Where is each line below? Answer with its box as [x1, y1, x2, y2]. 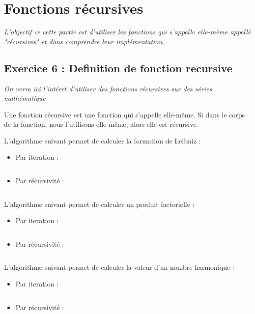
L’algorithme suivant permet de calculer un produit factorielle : [4, 199, 195, 209]
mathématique [4, 93, 46, 103]
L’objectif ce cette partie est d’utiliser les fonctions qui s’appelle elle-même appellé [4, 27, 251, 37]
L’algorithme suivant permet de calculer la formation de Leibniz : [4, 135, 201, 145]
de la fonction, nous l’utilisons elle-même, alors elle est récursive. [4, 119, 198, 129]
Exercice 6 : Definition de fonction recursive [4, 60, 232, 75]
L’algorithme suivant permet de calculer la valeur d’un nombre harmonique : [4, 262, 234, 272]
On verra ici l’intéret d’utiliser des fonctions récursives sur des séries [4, 83, 212, 93]
